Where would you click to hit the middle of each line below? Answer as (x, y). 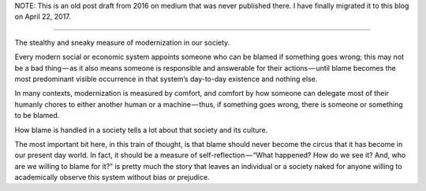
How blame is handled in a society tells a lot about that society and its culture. (141, 130)
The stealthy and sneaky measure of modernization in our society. (122, 42)
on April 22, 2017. (43, 17)
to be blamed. (37, 116)
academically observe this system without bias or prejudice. (112, 178)
